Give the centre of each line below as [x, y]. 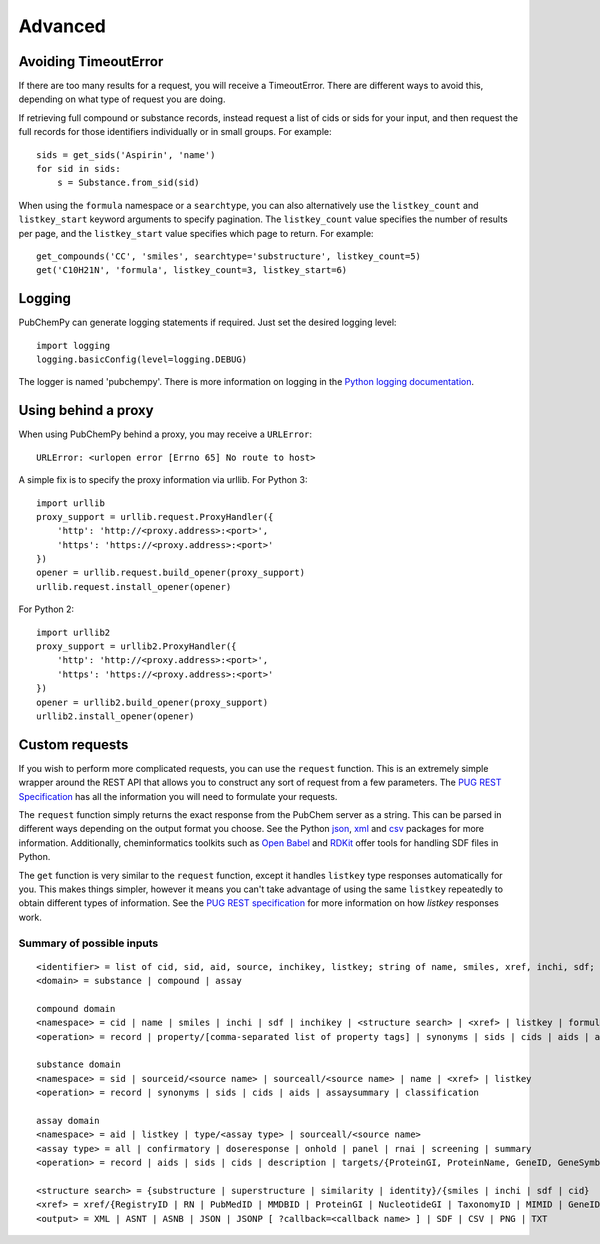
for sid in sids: [78, 169]
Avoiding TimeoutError [91, 61]
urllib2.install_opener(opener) [115, 716]
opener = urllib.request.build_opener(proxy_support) [170, 573]
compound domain [76, 1008]
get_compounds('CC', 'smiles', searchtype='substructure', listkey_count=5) [229, 256]
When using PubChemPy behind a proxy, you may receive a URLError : [165, 434]
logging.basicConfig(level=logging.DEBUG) [142, 359]
